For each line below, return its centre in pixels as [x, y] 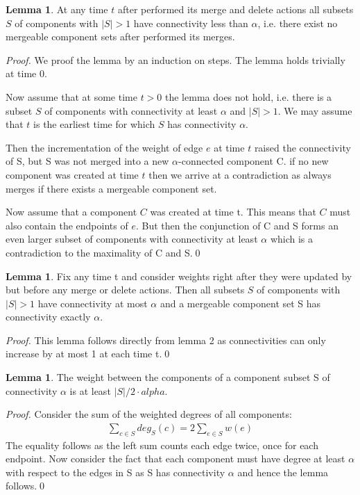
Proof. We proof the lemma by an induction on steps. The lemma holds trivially [175, 59]
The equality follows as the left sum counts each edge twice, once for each [162, 445]
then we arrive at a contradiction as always [240, 174]
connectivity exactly [48, 317]
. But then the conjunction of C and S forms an [237, 225]
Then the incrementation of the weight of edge [104, 147]
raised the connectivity [302, 147]
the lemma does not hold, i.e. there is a [249, 96]
